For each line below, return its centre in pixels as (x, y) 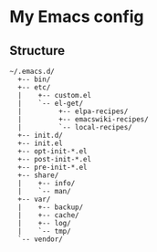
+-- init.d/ (41, 135)
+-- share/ (38, 175)
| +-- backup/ (51, 207)
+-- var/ (34, 199)
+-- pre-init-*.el (53, 167)
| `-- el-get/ (51, 103)
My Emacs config (77, 17)
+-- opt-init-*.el (53, 152)
